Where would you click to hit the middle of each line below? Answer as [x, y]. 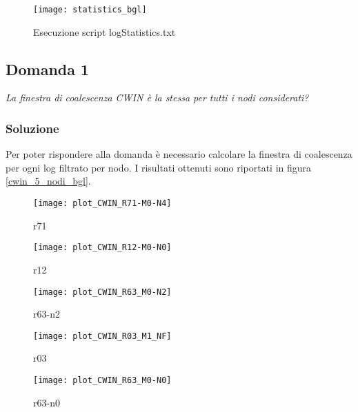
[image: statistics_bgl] [90, 10]
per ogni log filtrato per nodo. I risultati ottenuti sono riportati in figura [159, 167]
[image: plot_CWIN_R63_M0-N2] [102, 292]
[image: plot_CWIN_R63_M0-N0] [102, 381]
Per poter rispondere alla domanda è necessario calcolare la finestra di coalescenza [179, 154]
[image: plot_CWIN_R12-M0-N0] [102, 248]
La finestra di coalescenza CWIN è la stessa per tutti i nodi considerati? [157, 97]
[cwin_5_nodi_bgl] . [48, 181]
